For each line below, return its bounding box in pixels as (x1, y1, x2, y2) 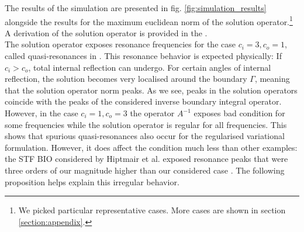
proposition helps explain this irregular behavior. (5, 175, 179, 188)
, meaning (254, 72, 290, 85)
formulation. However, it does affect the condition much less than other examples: (5, 141, 298, 153)
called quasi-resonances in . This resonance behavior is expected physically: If (5, 50, 282, 62)
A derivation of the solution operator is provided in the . (5, 26, 208, 39)
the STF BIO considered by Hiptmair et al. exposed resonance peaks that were (5, 153, 288, 165)
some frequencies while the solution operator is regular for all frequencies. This (5, 118, 287, 130)
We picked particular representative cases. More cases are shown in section (18, 204, 286, 216)
